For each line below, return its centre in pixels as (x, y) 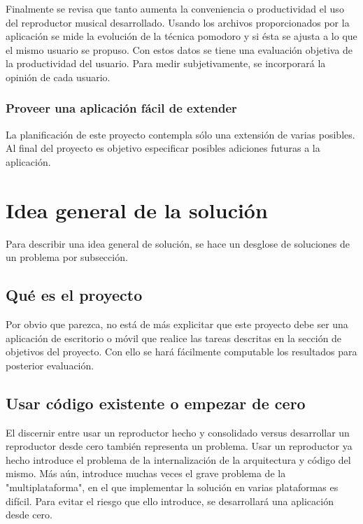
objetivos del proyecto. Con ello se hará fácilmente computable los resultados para (181, 352)
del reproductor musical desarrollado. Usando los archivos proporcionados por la (178, 22)
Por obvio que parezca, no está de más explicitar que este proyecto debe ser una (177, 324)
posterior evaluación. (50, 365)
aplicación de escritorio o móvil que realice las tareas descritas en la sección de (174, 338)
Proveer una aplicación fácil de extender (121, 108)
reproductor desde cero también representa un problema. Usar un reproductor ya (179, 446)
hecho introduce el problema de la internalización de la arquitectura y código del (178, 459)
